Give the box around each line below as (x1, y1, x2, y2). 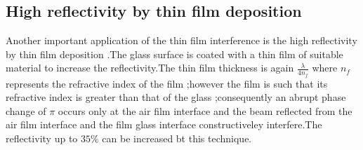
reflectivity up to (6, 131, 78, 145)
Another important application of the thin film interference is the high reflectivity (6, 33, 357, 48)
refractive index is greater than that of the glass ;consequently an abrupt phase (6, 90, 346, 104)
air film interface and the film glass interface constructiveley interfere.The (6, 117, 322, 132)
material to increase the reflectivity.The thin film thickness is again (6, 60, 294, 75)
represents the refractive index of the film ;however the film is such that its (6, 76, 328, 90)
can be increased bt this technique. (102, 131, 252, 145)
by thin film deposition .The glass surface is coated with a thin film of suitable (6, 46, 343, 61)
